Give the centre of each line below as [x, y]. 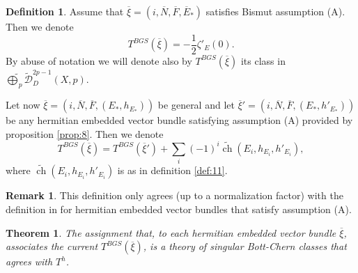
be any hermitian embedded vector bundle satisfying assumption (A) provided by [179, 120]
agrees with [29, 262]
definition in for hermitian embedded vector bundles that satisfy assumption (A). [179, 209]
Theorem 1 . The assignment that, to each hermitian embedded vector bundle [171, 232]
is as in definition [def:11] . [172, 170]
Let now [23, 105]
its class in [263, 60]
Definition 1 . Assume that [65, 11]
